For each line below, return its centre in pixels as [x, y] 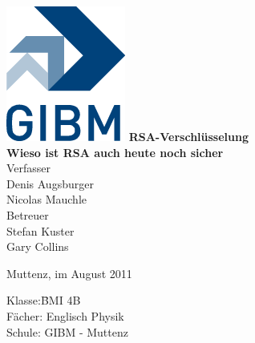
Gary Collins [38, 246]
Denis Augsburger [50, 183]
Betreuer [28, 214]
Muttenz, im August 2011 [69, 273]
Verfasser [29, 168]
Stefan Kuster [40, 230]
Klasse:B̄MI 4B [44, 300]
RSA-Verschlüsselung [188, 136]
